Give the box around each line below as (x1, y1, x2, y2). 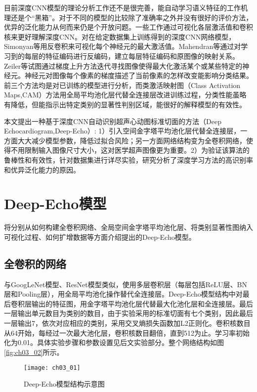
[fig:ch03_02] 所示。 (4, 347, 64, 357)
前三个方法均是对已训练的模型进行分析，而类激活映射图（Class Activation (4, 80, 241, 90)
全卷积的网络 (4, 256, 66, 271)
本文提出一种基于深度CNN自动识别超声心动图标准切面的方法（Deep (4, 116, 222, 126)
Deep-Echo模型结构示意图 (24, 379, 105, 389)
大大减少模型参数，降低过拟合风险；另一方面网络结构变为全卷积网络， (17, 135, 246, 145)
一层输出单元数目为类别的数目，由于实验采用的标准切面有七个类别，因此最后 (4, 308, 253, 318)
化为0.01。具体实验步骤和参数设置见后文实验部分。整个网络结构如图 (4, 337, 224, 348)
